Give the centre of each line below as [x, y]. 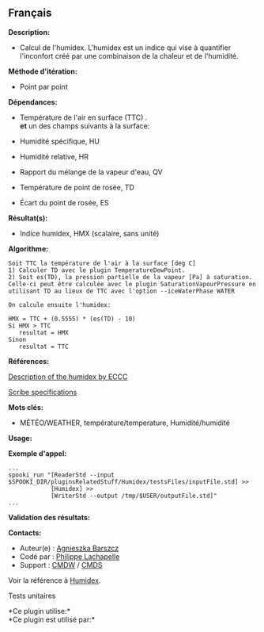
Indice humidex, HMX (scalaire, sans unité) [89, 233]
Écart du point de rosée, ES [64, 202]
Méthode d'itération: [43, 71]
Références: [29, 361]
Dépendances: [33, 102]
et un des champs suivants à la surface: [85, 125]
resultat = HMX [43, 332]
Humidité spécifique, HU [60, 141]
